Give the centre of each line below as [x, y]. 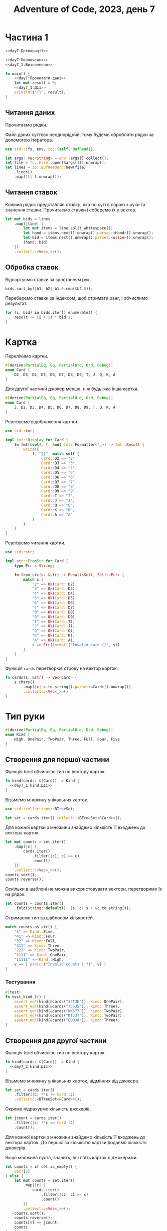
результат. [16, 303]
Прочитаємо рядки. [26, 125]
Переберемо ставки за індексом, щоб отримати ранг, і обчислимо [76, 298]
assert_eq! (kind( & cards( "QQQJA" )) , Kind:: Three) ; [67, 1020]
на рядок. [16, 894]
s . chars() [25, 682]
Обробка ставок [32, 267]
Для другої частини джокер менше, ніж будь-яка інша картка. [72, 389]
